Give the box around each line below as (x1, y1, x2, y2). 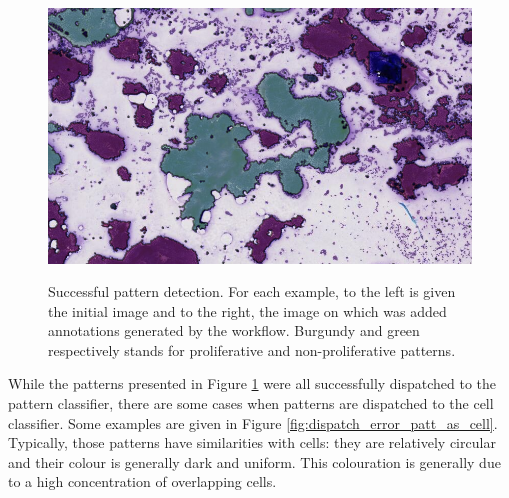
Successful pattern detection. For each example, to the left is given (48, 281, 456, 302)
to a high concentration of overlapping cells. (8, 471, 277, 492)
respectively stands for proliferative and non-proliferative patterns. (48, 339, 456, 360)
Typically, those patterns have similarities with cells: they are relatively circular (8, 432, 496, 453)
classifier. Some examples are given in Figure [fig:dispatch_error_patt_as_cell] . (8, 412, 498, 433)
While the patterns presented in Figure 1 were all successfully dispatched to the (8, 373, 497, 394)
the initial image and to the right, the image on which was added (48, 300, 447, 321)
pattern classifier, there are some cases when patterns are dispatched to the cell (8, 393, 494, 414)
